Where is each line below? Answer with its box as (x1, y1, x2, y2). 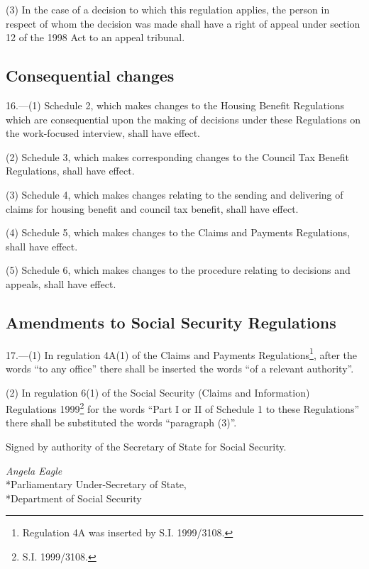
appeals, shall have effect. (6, 276, 116, 291)
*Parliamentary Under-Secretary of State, (6, 477, 187, 492)
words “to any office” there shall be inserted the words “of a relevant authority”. (6, 360, 354, 375)
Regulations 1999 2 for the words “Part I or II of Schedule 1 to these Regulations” (6, 399, 360, 416)
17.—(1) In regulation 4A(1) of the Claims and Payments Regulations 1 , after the (6, 345, 358, 362)
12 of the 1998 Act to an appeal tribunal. (6, 30, 185, 45)
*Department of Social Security (6, 490, 142, 505)
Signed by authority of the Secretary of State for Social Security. (6, 439, 287, 453)
